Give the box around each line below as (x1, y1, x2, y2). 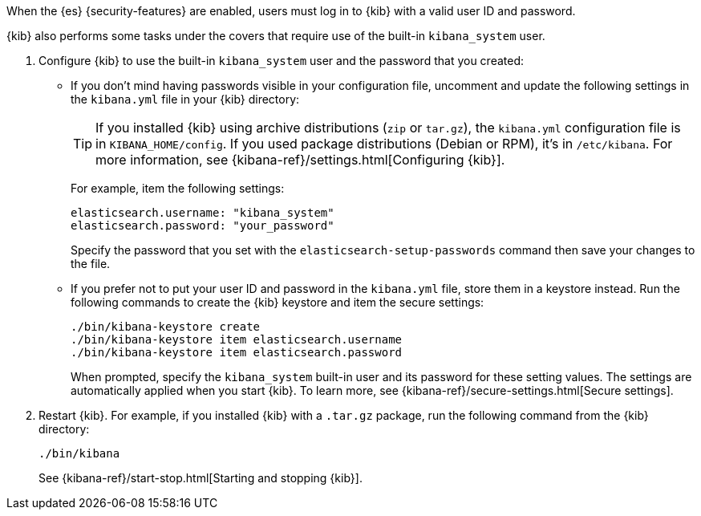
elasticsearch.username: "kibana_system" (71, 206, 334, 219)
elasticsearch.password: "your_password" (71, 219, 334, 232)
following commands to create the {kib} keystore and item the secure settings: (71, 295, 484, 309)
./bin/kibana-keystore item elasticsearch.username (71, 333, 403, 346)
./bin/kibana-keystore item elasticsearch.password (71, 346, 403, 359)
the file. (71, 257, 111, 270)
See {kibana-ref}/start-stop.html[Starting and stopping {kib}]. (38, 471, 363, 485)
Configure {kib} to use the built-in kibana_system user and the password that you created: (38, 54, 525, 67)
